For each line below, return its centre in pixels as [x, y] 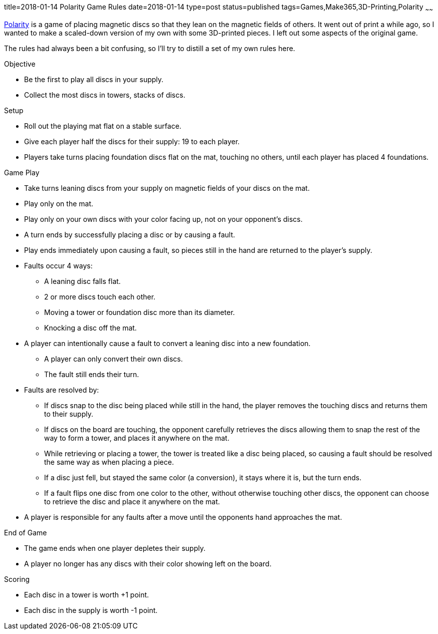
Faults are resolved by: [62, 390]
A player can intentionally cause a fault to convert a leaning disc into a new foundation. [167, 343]
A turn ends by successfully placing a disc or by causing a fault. [130, 234]
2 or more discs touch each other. [100, 296]
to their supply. [69, 414]
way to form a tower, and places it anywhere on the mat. [137, 438]
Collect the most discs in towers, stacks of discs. [105, 95]
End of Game [26, 532]
